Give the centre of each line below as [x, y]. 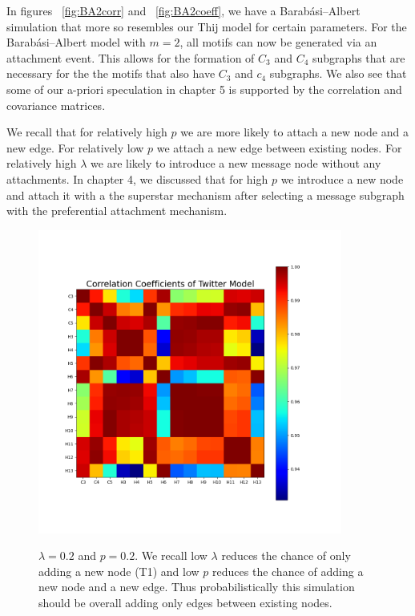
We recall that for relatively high [87, 132]
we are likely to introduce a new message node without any [236, 163]
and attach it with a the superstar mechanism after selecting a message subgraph [205, 195]
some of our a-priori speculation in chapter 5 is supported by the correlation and [204, 89]
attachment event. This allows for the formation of [131, 57]
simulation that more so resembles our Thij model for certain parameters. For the [207, 26]
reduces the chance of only [286, 555]
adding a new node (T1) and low [119, 571]
